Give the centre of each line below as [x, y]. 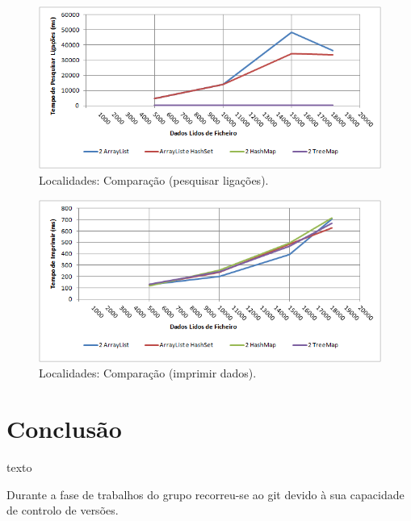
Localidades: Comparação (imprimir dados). [148, 373]
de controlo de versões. [63, 510]
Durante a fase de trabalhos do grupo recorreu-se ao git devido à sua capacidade [205, 494]
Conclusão [64, 429]
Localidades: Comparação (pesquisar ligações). [154, 179]
